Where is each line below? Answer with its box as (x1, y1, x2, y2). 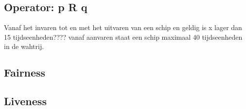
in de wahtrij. (4, 41, 44, 51)
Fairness (4, 65, 46, 80)
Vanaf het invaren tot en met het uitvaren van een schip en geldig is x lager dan (4, 22, 242, 32)
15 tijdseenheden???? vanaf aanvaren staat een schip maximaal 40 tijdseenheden (4, 31, 243, 42)
